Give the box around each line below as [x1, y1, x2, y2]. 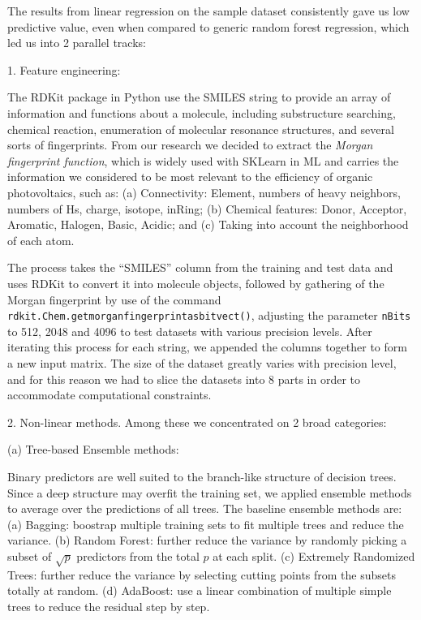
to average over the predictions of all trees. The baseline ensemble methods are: [7, 500, 402, 517]
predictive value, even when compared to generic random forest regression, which [7, 18, 410, 35]
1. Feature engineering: [7, 61, 121, 78]
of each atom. [7, 231, 75, 248]
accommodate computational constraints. [7, 386, 212, 403]
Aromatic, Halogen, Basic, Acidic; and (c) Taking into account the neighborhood [7, 216, 409, 233]
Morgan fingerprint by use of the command [7, 291, 221, 308]
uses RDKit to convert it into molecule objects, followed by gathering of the [7, 274, 384, 291]
